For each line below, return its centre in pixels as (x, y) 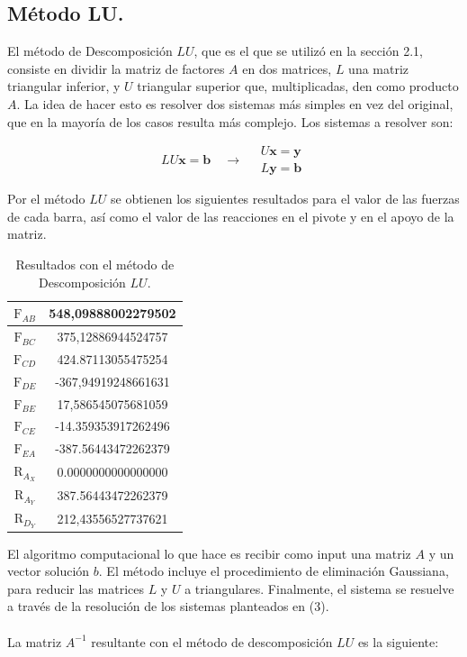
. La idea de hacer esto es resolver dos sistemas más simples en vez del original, (235, 103)
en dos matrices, (287, 68)
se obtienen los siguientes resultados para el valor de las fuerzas (285, 199)
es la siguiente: (398, 641)
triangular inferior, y (64, 86)
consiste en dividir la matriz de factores (116, 68)
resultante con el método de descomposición (212, 641)
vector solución (49, 571)
